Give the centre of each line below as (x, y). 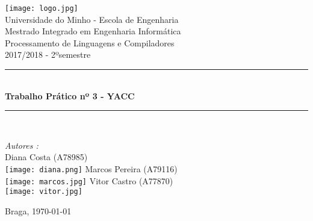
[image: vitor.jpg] (44, 192)
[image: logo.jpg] (42, 8)
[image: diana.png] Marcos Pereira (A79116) (91, 169)
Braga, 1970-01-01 (38, 210)
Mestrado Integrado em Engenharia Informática (93, 31)
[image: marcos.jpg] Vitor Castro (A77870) (89, 180)
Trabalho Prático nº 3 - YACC (70, 95)
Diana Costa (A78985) (46, 157)
